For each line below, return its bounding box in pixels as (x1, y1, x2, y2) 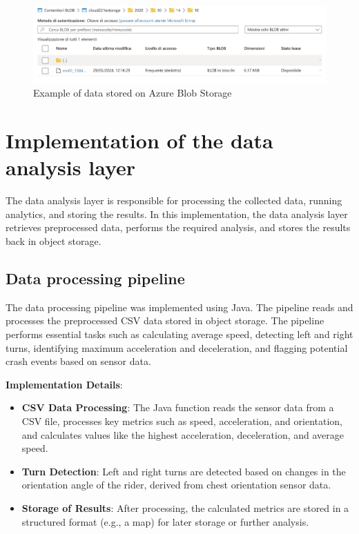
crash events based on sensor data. (6, 354, 151, 368)
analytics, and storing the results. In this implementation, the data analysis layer (6, 206, 348, 221)
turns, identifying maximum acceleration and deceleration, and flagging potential (6, 340, 348, 355)
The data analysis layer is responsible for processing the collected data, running (6, 193, 342, 208)
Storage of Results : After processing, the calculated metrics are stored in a (21, 500, 349, 515)
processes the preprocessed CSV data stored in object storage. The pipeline (6, 313, 324, 328)
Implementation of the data (6, 126, 273, 155)
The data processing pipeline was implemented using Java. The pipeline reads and (6, 299, 353, 314)
